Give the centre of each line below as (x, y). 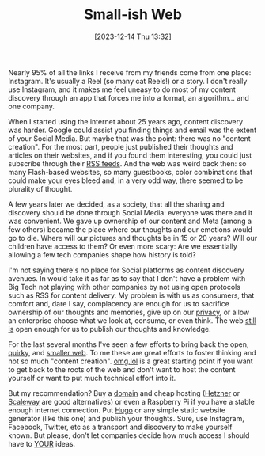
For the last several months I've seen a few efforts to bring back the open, (129, 344)
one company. (32, 106)
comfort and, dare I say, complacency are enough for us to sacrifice (119, 303)
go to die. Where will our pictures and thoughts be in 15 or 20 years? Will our (133, 237)
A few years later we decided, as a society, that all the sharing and (116, 204)
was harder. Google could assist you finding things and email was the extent (132, 130)
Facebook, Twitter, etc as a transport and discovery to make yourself (120, 427)
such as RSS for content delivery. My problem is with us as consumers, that (131, 295)
